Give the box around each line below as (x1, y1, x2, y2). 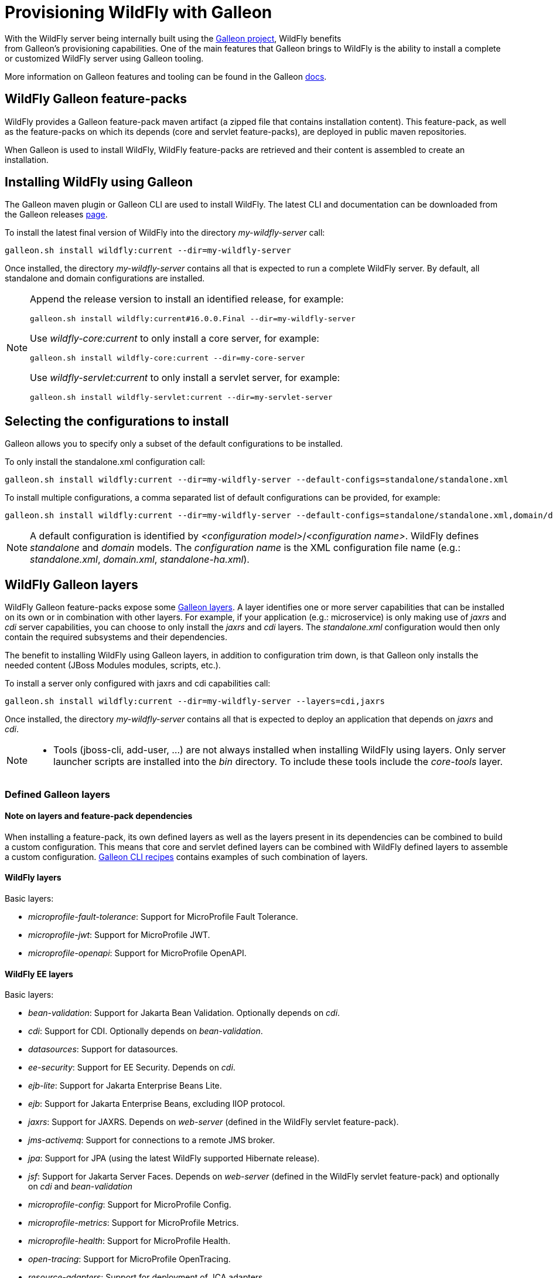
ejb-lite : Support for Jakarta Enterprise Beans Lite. (28, 1080, 222, 1091)
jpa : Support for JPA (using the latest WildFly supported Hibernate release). (28, 1153, 320, 1164)
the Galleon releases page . (5, 209, 108, 220)
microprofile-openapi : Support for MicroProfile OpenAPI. (28, 947, 247, 958)
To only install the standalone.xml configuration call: (5, 457, 206, 467)
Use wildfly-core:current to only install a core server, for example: (30, 332, 319, 345)
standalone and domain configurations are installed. (5, 273, 205, 284)
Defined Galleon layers (5, 788, 111, 800)
